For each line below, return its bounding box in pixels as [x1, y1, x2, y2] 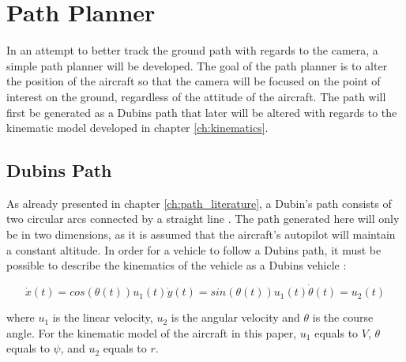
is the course [312, 309, 374, 326]
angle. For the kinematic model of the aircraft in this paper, [6, 324, 297, 341]
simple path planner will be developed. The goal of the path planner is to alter [6, 57, 388, 74]
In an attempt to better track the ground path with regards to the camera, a [6, 42, 378, 58]
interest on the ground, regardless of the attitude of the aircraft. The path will [6, 88, 386, 104]
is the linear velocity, [52, 309, 153, 326]
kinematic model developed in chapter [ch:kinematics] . [6, 119, 269, 136]
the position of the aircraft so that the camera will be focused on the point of [6, 73, 381, 89]
